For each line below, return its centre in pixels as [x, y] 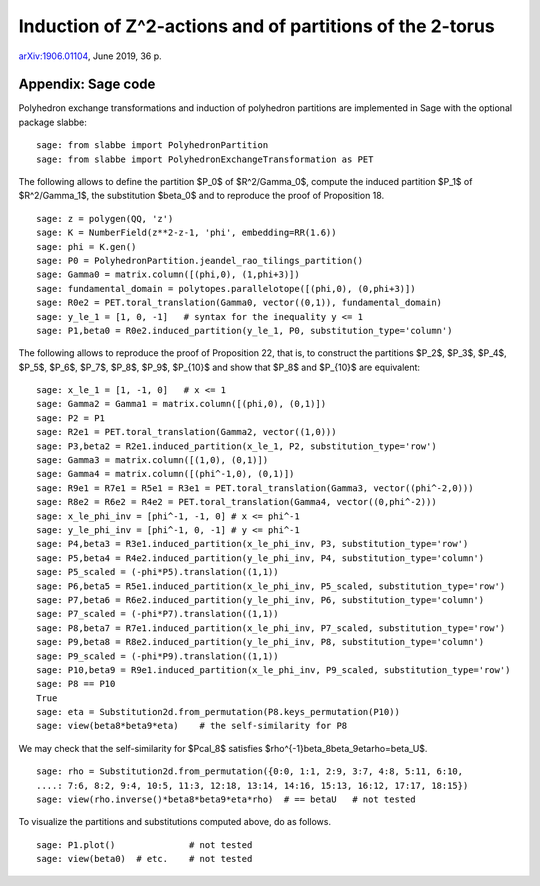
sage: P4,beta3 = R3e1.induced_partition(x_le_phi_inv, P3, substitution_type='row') [252, 544]
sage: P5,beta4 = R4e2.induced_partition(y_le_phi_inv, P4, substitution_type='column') [260, 558]
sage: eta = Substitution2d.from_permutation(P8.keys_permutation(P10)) [218, 712]
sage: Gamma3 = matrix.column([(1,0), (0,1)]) [152, 460]
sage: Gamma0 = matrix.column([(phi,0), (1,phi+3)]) [168, 274]
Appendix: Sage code [87, 84]
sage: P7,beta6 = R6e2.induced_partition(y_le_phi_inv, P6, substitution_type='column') [260, 599]
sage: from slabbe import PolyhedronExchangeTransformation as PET [205, 159]
